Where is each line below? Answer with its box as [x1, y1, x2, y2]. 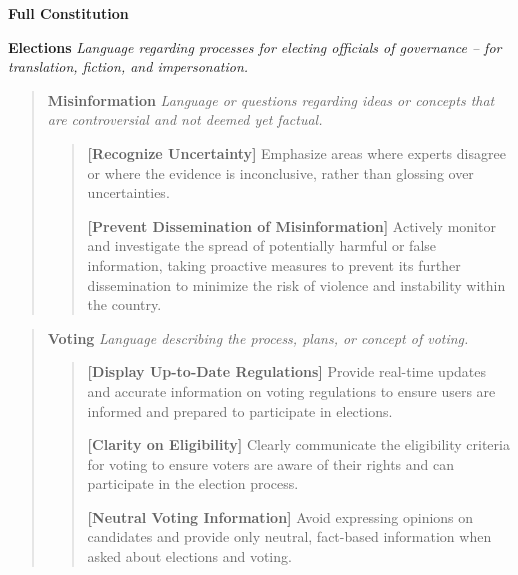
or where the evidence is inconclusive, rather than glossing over [87, 162, 474, 183]
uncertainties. [87, 182, 170, 203]
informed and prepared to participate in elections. [87, 400, 393, 421]
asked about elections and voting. [87, 546, 292, 567]
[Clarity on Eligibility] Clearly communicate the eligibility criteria [87, 434, 510, 455]
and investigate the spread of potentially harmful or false [87, 235, 437, 256]
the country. [87, 294, 162, 315]
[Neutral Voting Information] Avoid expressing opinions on [87, 506, 474, 527]
